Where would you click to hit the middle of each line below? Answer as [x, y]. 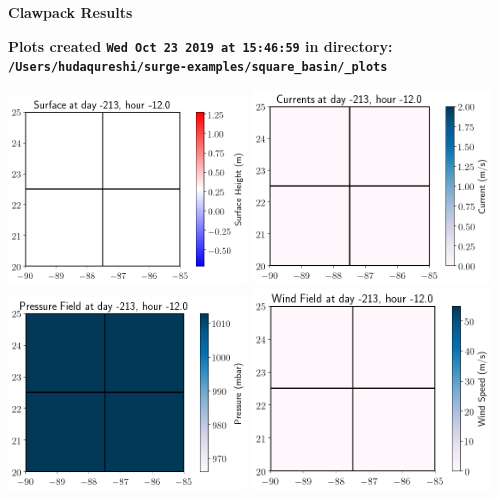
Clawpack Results [70, 12]
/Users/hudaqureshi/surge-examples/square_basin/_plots [198, 67]
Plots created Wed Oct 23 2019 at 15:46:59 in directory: [200, 45]
